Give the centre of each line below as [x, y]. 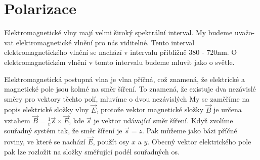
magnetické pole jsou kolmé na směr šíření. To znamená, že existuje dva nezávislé [130, 89]
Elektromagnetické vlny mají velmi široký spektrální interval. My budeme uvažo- [129, 32]
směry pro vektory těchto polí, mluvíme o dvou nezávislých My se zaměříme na [127, 98]
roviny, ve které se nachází [45, 141]
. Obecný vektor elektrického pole [199, 141]
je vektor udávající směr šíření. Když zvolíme [163, 121]
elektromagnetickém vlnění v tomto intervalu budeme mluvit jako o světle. [119, 62]
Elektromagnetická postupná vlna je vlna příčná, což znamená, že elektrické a [124, 79]
